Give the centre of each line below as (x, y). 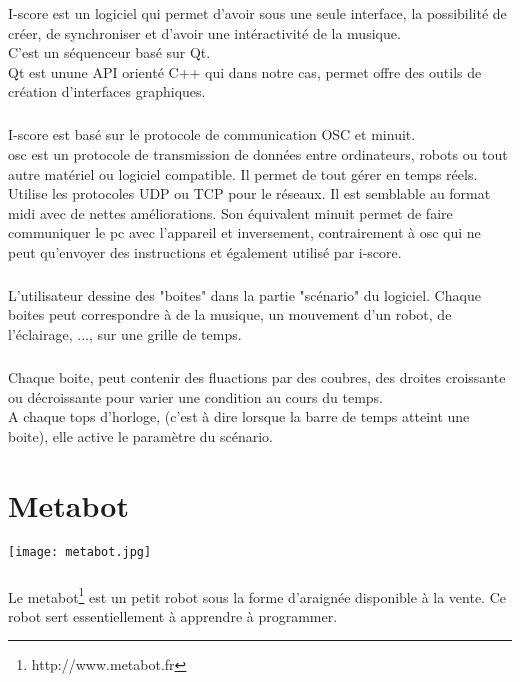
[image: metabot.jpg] (80, 551)
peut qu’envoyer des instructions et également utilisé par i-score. (205, 251)
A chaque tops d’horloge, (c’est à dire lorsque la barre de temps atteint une (239, 416)
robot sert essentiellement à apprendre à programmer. (173, 615)
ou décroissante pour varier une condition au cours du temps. (196, 396)
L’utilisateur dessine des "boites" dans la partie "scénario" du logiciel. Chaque (244, 294)
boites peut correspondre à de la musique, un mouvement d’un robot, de (230, 314)
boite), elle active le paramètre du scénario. (141, 435)
